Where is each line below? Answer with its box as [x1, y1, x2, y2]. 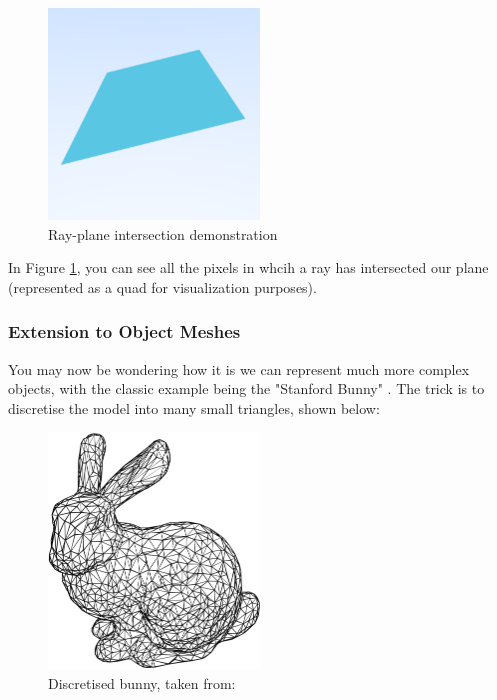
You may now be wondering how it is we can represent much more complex [8, 358, 470, 379]
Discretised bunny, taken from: [48, 673, 236, 694]
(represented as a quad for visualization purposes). [8, 276, 317, 297]
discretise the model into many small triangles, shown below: [8, 397, 380, 418]
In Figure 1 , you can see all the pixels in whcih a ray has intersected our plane [8, 257, 489, 278]
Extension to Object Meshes [8, 319, 241, 344]
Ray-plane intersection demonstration [48, 223, 278, 244]
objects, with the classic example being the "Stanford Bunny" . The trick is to [8, 378, 485, 399]
